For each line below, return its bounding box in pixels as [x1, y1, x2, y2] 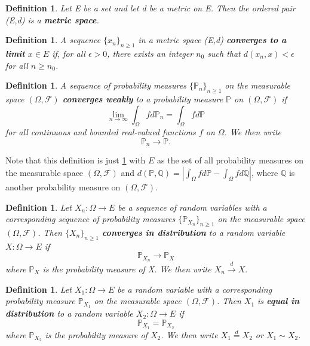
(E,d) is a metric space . [5, 13, 99, 26]
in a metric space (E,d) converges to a [138, 34, 287, 46]
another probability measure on [5, 181, 121, 193]
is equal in [257, 295, 300, 307]
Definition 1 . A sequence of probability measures [5, 79, 186, 92]
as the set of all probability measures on [157, 154, 304, 166]
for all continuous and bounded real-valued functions [5, 126, 196, 138]
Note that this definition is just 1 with [5, 154, 146, 166]
